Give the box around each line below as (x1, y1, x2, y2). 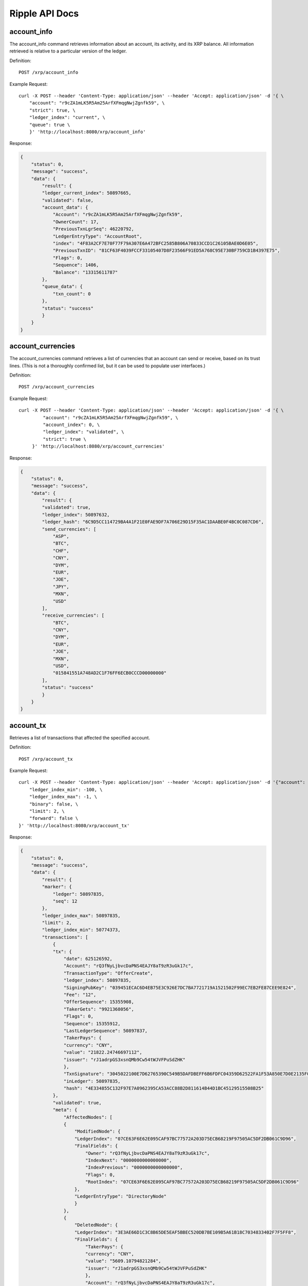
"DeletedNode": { (74, 1222, 118, 1228)
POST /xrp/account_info (18, 69, 79, 76)
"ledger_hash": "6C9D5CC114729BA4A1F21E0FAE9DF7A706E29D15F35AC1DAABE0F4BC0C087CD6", (42, 519, 264, 525)
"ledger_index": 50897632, (42, 512, 110, 517)
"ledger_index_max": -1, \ (29, 794, 98, 800)
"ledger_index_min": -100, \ (29, 787, 103, 792)
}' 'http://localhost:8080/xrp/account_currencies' (32, 443, 165, 450)
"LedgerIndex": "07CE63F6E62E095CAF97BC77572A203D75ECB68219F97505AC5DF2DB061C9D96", (74, 1136, 297, 1141)
